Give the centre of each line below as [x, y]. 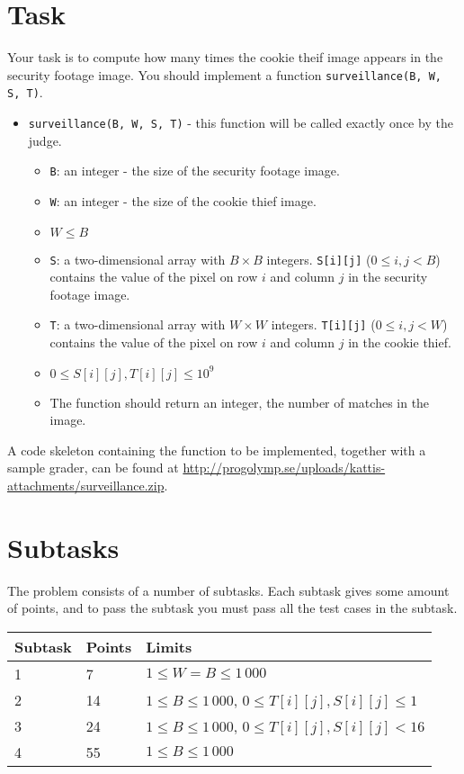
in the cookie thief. [400, 342]
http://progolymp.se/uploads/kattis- [284, 468]
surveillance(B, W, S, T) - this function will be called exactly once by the [241, 123]
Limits [169, 646]
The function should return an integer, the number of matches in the [240, 402]
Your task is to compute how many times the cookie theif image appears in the [225, 57]
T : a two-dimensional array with [138, 324]
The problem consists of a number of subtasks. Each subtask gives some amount [228, 590]
